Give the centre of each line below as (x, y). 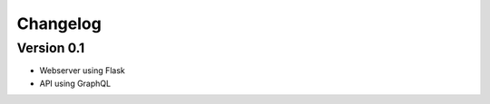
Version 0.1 (51, 48)
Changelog (59, 24)
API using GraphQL (75, 83)
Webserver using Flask (83, 71)
